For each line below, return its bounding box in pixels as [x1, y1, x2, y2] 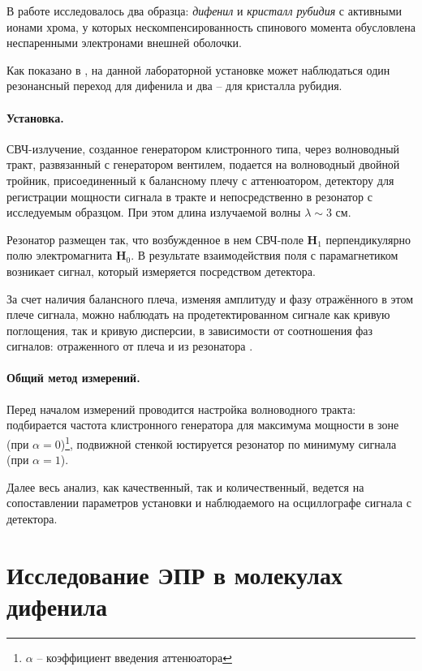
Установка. [6, 109, 64, 126]
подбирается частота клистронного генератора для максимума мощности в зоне [6, 416, 399, 433]
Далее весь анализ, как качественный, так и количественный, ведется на [6, 478, 364, 495]
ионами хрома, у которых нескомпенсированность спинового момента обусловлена [6, 18, 416, 35]
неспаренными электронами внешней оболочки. [6, 34, 242, 51]
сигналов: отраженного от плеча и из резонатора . [6, 338, 253, 355]
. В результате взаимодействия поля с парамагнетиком [131, 247, 398, 264]
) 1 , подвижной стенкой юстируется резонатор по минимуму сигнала [60, 432, 397, 452]
